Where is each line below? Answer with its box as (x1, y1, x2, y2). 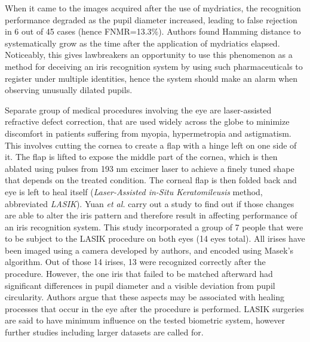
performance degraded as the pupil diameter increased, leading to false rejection (5, 13, 297, 26)
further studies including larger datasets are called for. (5, 326, 204, 338)
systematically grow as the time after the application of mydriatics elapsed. (5, 36, 280, 49)
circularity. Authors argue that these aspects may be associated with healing (5, 291, 285, 303)
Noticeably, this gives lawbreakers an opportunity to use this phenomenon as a (5, 48, 293, 61)
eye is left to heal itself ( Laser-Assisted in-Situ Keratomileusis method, (5, 185, 263, 198)
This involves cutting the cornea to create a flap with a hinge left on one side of (5, 138, 297, 151)
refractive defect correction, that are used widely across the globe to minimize (5, 115, 290, 128)
